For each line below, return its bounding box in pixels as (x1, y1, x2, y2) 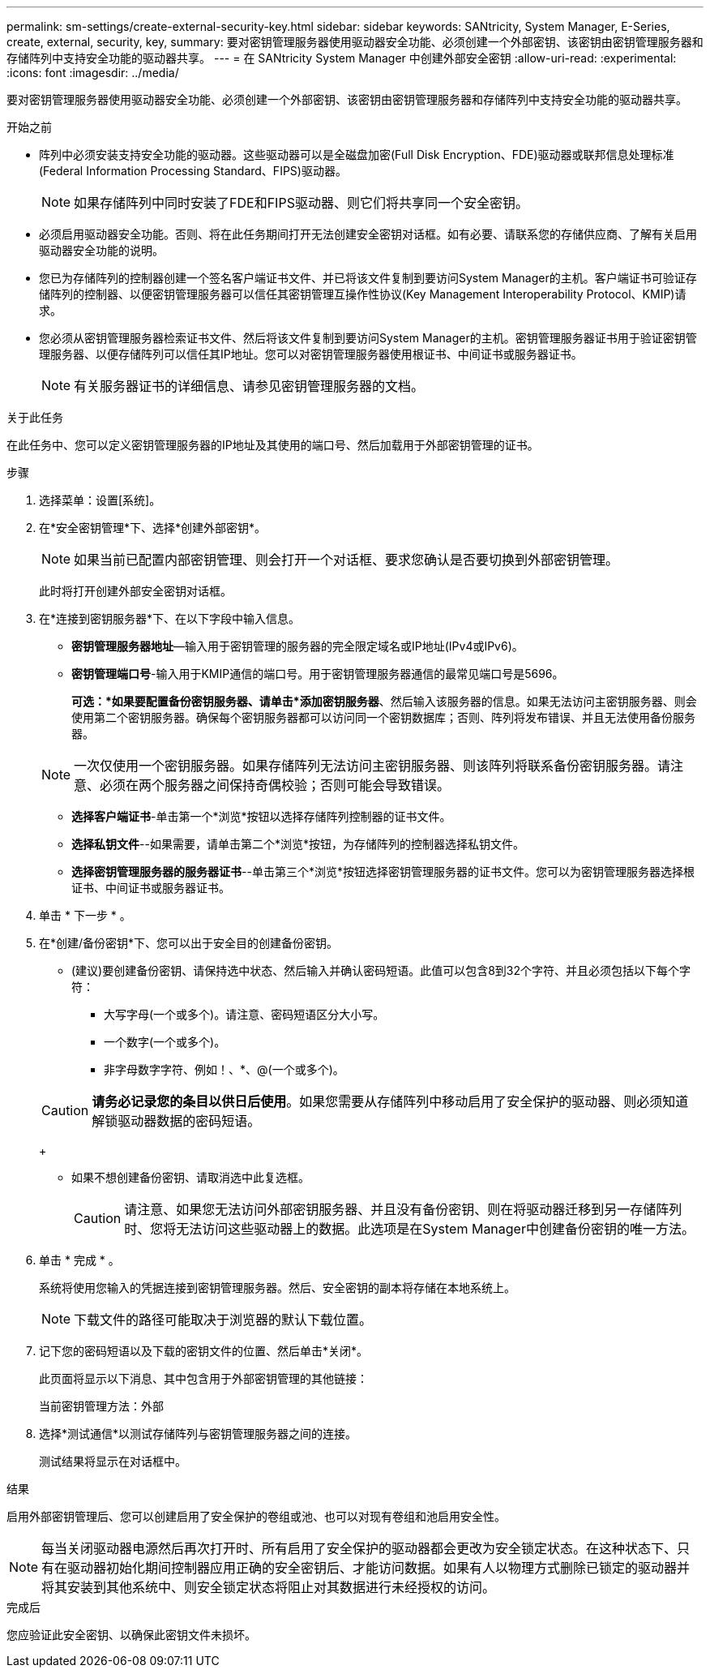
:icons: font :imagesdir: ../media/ (6, 66, 179, 79)
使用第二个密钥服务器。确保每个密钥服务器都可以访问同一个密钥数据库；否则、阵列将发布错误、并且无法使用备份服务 (71, 710, 695, 724)
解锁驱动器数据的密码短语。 (92, 1113, 261, 1129)
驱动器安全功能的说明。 (39, 243, 164, 257)
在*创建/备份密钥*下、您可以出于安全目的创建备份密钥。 (39, 936, 339, 950)
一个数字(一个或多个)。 (104, 1035, 226, 1049)
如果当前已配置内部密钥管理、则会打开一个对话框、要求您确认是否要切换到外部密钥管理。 (74, 552, 619, 568)
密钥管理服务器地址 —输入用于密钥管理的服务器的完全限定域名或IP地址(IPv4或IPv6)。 (71, 639, 524, 653)
